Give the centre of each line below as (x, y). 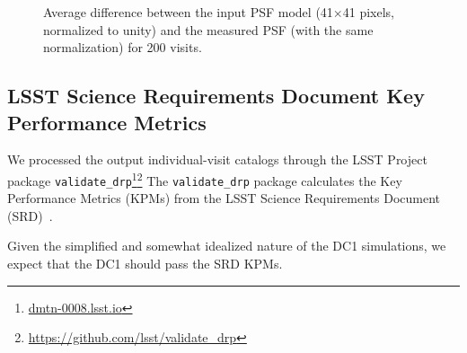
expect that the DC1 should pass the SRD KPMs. (145, 264)
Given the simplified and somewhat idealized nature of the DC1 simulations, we (227, 246)
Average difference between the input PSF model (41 (188, 12)
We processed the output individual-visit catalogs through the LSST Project (217, 159)
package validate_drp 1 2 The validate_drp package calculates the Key (205, 179)
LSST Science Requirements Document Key (216, 96)
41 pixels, (368, 12)
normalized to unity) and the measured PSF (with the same (208, 29)
